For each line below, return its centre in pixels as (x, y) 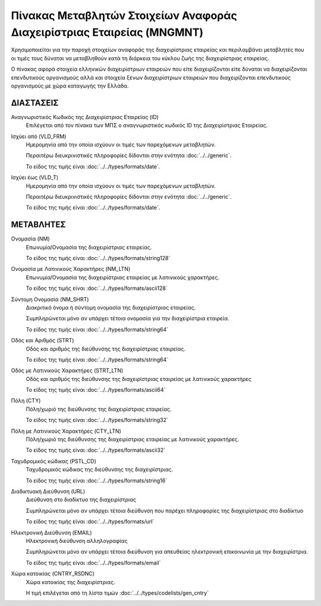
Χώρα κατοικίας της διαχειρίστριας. (70, 582)
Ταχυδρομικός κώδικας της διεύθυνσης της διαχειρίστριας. (100, 470)
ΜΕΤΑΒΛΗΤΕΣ (38, 225)
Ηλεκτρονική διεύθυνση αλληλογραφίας (77, 541)
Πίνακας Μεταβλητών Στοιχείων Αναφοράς (124, 15)
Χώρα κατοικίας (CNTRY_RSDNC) (53, 574)
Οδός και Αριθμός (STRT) (43, 341)
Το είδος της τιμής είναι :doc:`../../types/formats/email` (93, 563)
